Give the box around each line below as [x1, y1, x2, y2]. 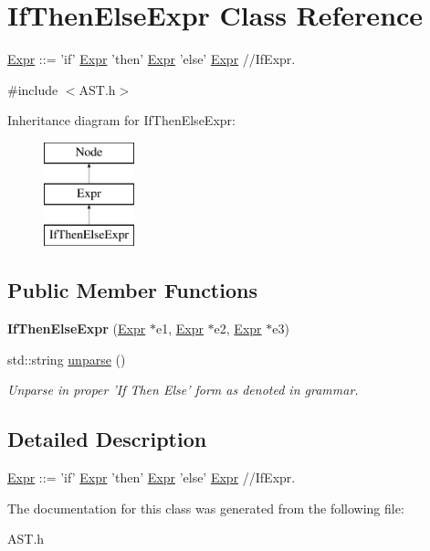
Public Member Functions [7, 276, 257, 304]
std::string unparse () [7, 349, 126, 368]
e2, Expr [214, 319, 262, 338]
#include [7, 79, 58, 99]
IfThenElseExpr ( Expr [7, 319, 146, 338]
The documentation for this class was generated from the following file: [7, 498, 404, 517]
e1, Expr [155, 319, 204, 338]
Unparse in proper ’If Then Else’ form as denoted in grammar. [7, 380, 359, 399]
